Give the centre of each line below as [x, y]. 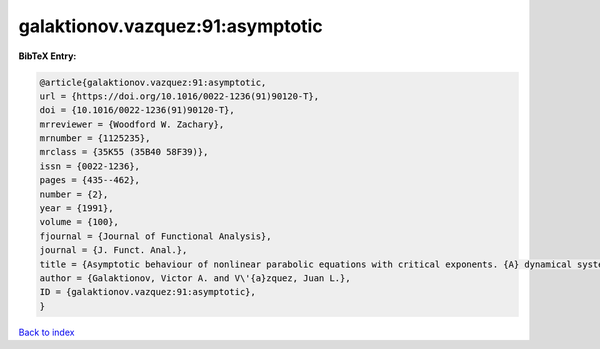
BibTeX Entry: [47, 56]
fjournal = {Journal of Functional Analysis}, [155, 236]
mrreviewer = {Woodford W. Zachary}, [132, 124]
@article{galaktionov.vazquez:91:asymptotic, [153, 82]
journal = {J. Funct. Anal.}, [113, 250]
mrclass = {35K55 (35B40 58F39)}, [124, 152]
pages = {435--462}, [89, 180]
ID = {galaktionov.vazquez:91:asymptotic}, [148, 292]
